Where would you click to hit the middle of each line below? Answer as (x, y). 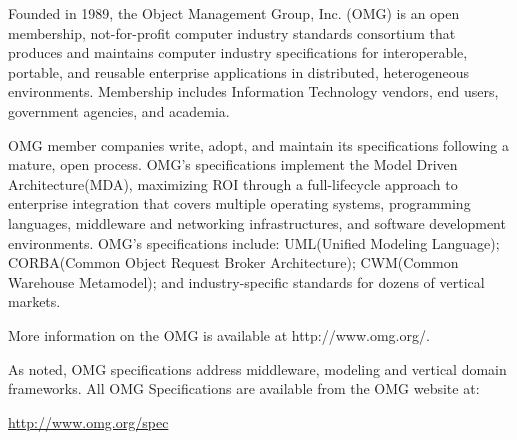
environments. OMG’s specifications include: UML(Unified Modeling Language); (254, 242)
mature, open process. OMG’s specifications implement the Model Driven (233, 164)
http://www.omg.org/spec (88, 421)
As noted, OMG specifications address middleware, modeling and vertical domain (257, 368)
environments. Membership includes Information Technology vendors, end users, (253, 91)
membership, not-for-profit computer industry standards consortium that (232, 32)
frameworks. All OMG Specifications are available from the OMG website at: (244, 388)
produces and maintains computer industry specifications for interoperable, (238, 52)
